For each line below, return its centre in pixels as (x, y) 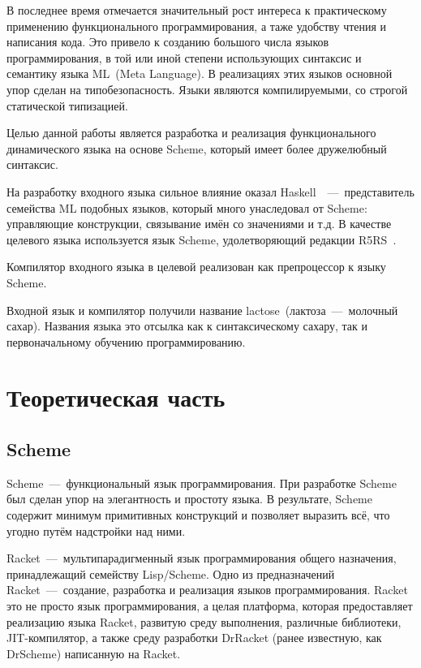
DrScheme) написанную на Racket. (94, 653)
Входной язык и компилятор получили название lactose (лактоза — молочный (202, 310)
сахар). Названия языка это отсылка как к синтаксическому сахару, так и (187, 326)
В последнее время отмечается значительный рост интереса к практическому (197, 10)
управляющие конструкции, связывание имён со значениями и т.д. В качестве (199, 224)
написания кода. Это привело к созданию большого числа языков (168, 42)
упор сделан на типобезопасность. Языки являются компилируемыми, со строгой (207, 89)
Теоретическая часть (116, 397)
